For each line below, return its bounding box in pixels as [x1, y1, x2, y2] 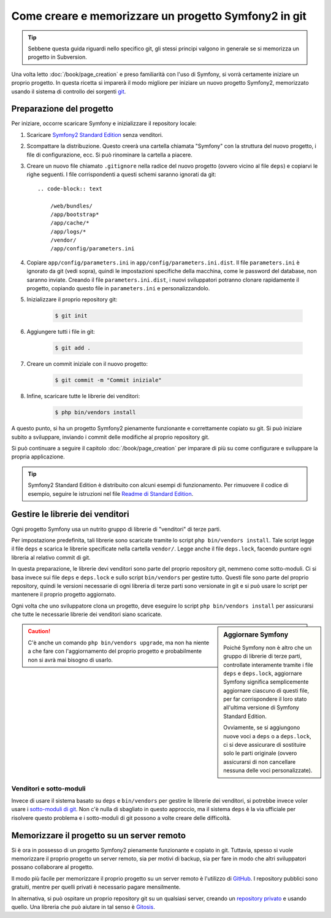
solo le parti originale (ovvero [223, 749, 297, 757]
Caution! [28, 628, 51, 635]
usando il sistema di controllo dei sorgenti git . [11, 88, 126, 95]
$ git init [55, 312, 88, 319]
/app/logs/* [50, 228, 86, 235]
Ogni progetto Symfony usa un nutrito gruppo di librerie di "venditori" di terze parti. [11, 525, 221, 533]
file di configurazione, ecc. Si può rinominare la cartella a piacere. [26, 151, 193, 158]
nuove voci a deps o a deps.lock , [223, 732, 312, 739]
